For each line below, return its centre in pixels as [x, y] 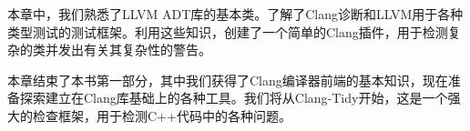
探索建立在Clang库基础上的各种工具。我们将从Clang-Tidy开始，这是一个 [234, 98]
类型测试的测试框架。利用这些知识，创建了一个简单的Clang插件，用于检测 [228, 31]
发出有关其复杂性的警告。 [134, 50]
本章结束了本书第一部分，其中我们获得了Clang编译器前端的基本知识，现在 [228, 80]
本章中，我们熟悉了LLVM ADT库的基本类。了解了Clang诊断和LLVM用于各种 [235, 14]
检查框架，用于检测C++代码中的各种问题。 [162, 115]
